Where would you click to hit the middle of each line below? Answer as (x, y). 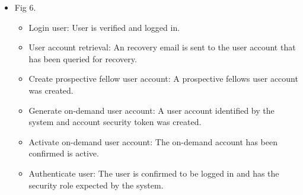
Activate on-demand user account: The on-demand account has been (153, 141)
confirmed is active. (64, 153)
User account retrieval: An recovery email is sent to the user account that (162, 47)
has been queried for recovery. (83, 58)
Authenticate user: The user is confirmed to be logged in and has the (154, 173)
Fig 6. (25, 7)
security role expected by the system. (96, 185)
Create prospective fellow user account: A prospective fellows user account (163, 79)
